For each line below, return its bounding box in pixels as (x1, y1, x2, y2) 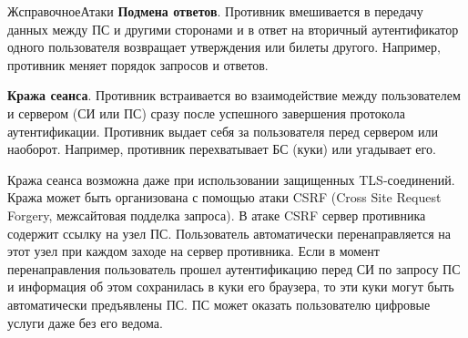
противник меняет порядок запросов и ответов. (7, 55, 269, 74)
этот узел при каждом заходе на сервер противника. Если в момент (7, 241, 380, 261)
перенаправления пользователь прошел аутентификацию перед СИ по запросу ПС (7, 259, 461, 278)
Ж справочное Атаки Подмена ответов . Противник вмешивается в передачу (7, 2, 423, 20)
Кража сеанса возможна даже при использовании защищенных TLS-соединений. (7, 169, 455, 189)
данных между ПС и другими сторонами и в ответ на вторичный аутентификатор (7, 19, 459, 38)
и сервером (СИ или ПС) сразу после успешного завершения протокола (7, 103, 405, 122)
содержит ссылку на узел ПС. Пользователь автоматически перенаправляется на (7, 223, 451, 242)
